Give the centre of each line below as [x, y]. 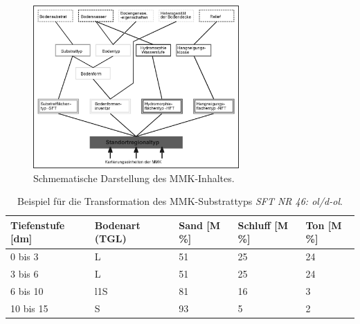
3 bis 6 [25, 274]
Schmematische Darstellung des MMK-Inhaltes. [134, 178]
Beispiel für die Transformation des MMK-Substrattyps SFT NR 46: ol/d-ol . [180, 201]
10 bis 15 [29, 308]
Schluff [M [263, 225]
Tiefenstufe [38, 225]
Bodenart [117, 225]
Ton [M [324, 225]
